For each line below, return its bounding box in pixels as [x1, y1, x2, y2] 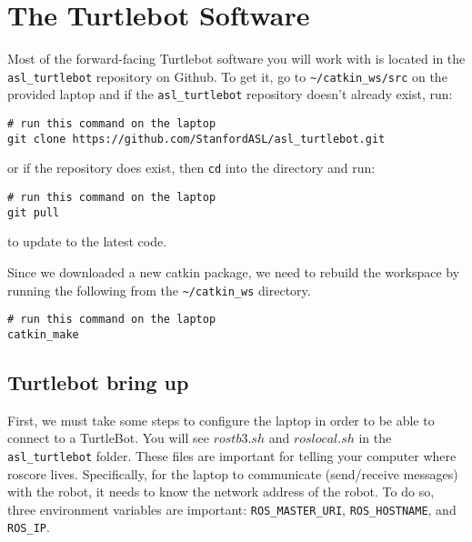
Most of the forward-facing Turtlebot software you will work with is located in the [7, 49, 466, 68]
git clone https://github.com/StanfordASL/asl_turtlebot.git [7, 132, 386, 146]
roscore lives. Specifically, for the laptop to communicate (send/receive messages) [7, 464, 458, 483]
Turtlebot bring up [7, 367, 189, 396]
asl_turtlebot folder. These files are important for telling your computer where [7, 446, 457, 465]
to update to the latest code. [7, 232, 167, 251]
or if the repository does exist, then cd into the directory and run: [7, 158, 376, 177]
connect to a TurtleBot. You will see [7, 428, 209, 447]
